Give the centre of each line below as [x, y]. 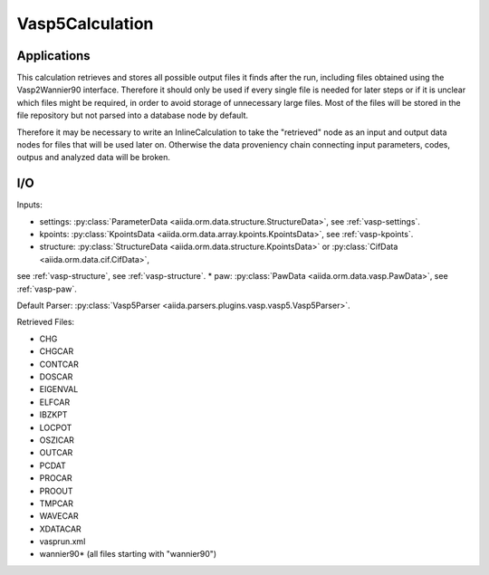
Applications [53, 56]
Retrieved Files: [46, 322]
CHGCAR [57, 351]
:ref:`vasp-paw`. [47, 289]
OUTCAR [56, 453]
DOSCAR [56, 377]
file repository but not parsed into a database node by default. [133, 115]
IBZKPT [53, 415]
